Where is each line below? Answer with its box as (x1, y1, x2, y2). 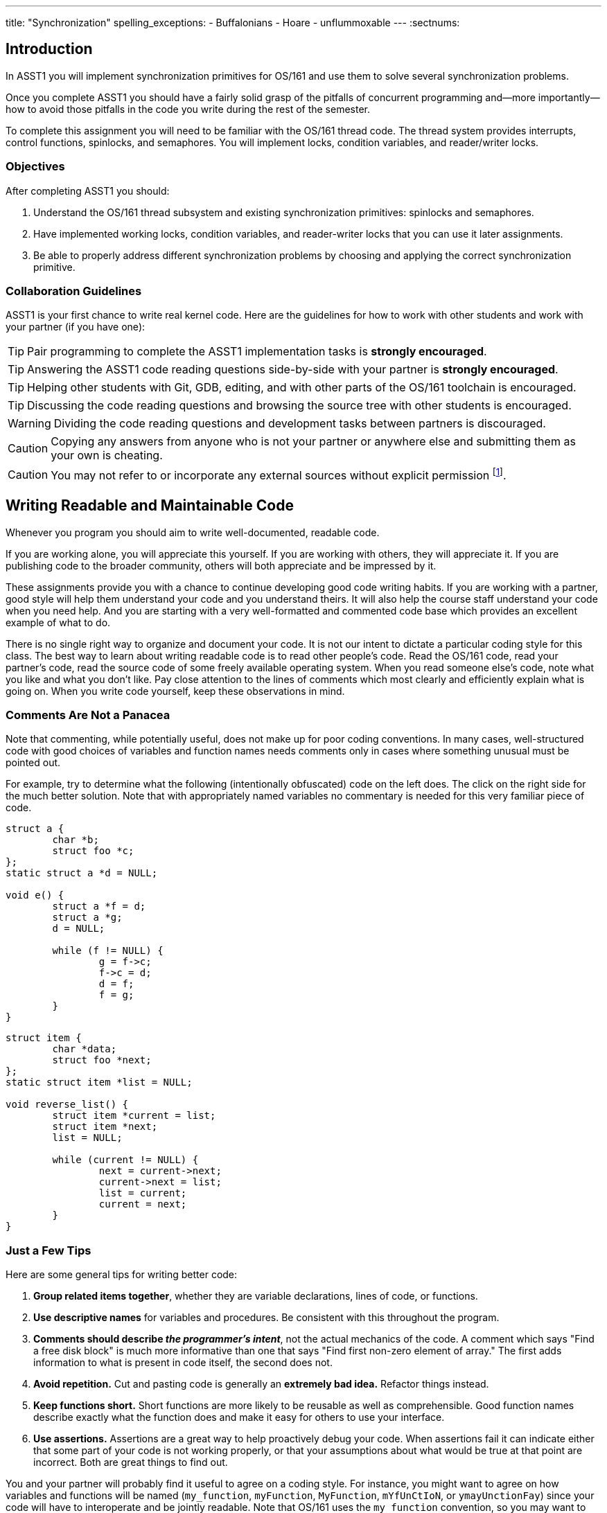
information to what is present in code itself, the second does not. (33, 1356, 333, 1369)
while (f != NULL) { (52, 945, 164, 957)
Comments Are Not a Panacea (6, 707, 170, 722)
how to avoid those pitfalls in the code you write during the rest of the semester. (6, 103, 371, 115)
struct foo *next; (52, 1054, 152, 1066)
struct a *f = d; (52, 901, 146, 912)
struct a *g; (52, 912, 123, 923)
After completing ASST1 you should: (6, 184, 170, 197)
